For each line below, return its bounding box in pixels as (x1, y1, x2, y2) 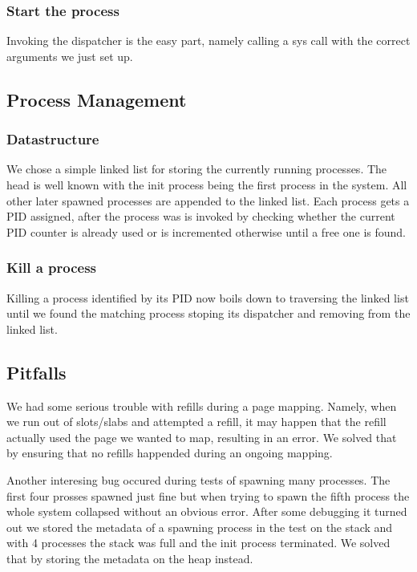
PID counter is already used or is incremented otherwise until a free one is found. (6, 223, 406, 240)
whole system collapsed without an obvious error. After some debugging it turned (6, 503, 407, 520)
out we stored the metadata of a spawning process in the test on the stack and (6, 518, 393, 535)
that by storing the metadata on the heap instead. (6, 550, 253, 566)
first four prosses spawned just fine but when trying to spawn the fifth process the (6, 487, 410, 504)
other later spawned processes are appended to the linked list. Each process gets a (6, 192, 410, 209)
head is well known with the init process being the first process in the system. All (6, 176, 407, 193)
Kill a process (6, 258, 97, 278)
